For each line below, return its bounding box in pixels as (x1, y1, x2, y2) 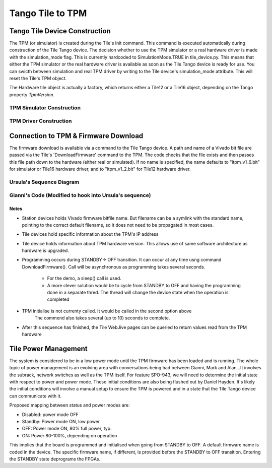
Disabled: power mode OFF (22, 411, 79, 418)
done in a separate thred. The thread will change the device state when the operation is (47, 290, 229, 296)
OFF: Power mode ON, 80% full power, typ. (22, 426, 112, 432)
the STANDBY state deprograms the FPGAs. (9, 456, 101, 462)
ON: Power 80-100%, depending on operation (22, 432, 117, 438)
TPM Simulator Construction (9, 104, 81, 111)
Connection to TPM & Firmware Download (9, 131, 144, 140)
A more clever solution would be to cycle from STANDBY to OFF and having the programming (47, 282, 241, 288)
